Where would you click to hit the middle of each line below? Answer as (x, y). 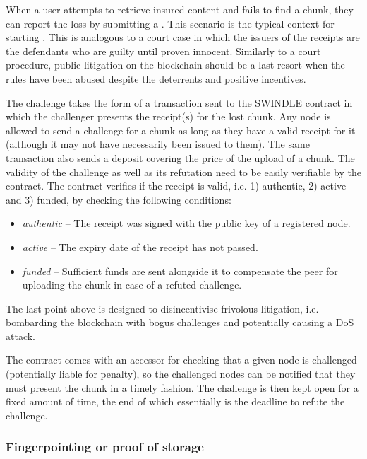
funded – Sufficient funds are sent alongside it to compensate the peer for (180, 271)
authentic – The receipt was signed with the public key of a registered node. (186, 223)
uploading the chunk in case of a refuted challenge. (132, 285)
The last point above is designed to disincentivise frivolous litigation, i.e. (162, 308)
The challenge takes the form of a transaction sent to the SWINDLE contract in (179, 102)
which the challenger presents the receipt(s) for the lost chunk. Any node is (168, 116)
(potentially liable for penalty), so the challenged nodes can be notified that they (181, 374)
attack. (20, 336)
